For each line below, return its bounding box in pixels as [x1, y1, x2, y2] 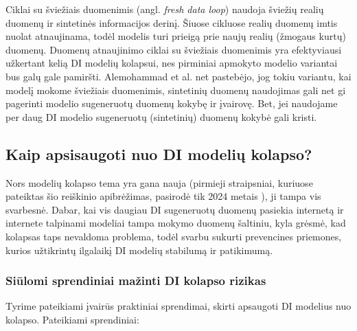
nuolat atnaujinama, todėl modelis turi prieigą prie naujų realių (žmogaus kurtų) [5, 29, 346, 43]
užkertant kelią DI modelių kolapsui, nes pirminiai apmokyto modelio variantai [5, 56, 338, 70]
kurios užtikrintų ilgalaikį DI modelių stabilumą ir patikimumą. [5, 242, 273, 257]
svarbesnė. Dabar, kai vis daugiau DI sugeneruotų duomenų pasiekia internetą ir [5, 202, 344, 216]
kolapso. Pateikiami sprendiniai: [5, 312, 139, 326]
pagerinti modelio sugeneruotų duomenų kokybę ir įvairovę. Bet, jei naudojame [5, 96, 338, 111]
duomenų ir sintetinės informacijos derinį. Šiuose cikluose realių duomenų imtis [5, 15, 338, 30]
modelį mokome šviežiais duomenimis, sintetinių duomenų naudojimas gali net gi [5, 82, 346, 97]
